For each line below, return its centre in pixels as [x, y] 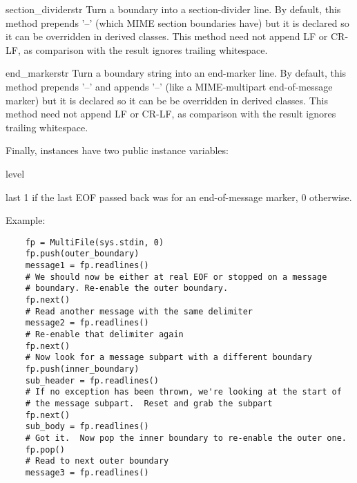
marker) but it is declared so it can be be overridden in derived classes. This [167, 100]
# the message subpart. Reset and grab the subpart [149, 403]
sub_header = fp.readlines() [92, 380]
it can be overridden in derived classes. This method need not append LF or [167, 36]
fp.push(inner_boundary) [82, 369]
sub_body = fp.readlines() [87, 427]
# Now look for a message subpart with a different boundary [168, 358]
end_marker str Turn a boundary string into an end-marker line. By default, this [176, 73]
